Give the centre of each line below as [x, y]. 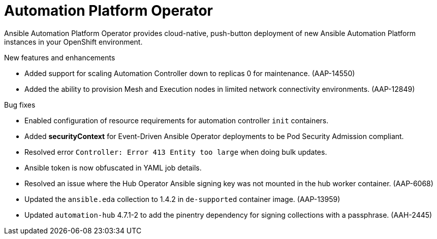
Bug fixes [20, 105]
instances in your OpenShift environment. [73, 42]
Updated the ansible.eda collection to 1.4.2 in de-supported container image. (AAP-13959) [182, 199]
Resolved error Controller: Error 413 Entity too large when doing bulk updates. [176, 152]
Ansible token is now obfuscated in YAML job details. [113, 167]
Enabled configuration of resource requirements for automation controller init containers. [177, 120]
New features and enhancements [60, 57]
